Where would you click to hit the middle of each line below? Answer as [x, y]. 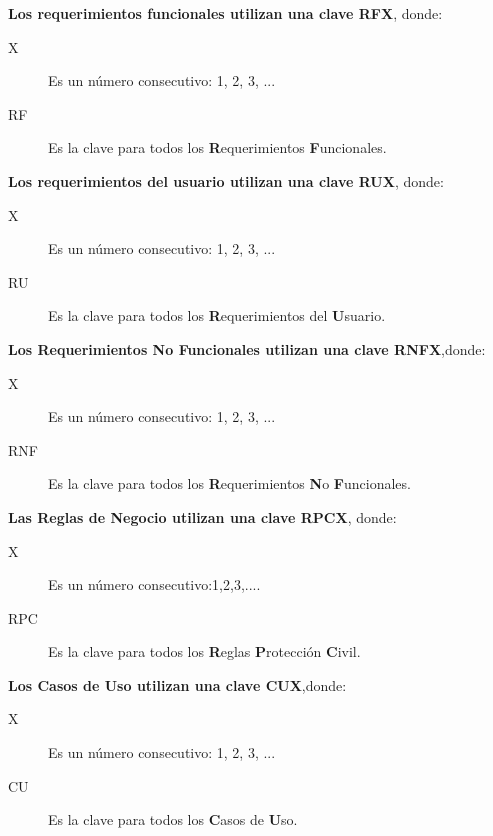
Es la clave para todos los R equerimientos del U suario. [217, 315]
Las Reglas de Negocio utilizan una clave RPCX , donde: [202, 516]
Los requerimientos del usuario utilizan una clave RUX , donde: [226, 180]
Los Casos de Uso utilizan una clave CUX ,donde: [177, 684]
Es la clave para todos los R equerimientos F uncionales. [217, 147]
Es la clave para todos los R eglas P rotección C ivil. [204, 651]
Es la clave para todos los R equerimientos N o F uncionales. [229, 483]
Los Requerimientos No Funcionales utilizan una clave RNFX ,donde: [247, 348]
